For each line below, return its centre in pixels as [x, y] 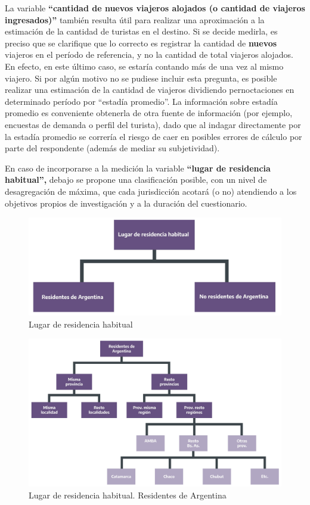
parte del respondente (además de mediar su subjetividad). [112, 148]
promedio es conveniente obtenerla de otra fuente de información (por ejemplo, [149, 113]
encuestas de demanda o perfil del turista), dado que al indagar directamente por [153, 124]
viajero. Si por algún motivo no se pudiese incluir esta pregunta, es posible [141, 78]
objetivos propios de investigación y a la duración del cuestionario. [126, 203]
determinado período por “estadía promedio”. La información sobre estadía [141, 101]
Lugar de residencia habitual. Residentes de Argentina [128, 495]
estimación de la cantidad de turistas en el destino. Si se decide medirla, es [141, 31]
